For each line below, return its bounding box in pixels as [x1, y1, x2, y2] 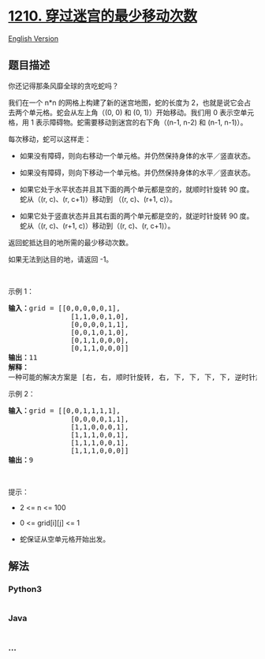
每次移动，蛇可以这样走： [8, 134, 91, 143]
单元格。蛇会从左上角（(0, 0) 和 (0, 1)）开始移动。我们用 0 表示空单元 [28, 107, 255, 117]
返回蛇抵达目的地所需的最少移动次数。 [8, 237, 132, 247]
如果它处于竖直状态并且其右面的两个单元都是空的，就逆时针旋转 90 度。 [19, 210, 254, 221]
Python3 [8, 584, 42, 595]
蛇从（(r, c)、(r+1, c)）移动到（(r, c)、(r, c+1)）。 [19, 221, 175, 230]
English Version [8, 33, 59, 43]
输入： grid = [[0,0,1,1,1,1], [8, 406, 121, 415]
